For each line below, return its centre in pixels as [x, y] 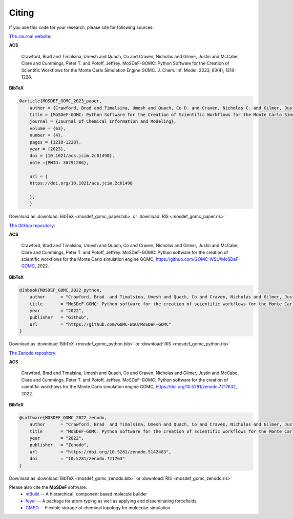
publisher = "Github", [59, 317]
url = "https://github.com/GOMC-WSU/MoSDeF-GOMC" [100, 324]
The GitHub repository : [32, 226]
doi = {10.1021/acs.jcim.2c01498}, [72, 156]
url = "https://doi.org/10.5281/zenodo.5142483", [100, 452]
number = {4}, [46, 135]
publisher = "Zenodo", [59, 445]
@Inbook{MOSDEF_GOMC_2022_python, [61, 290]
